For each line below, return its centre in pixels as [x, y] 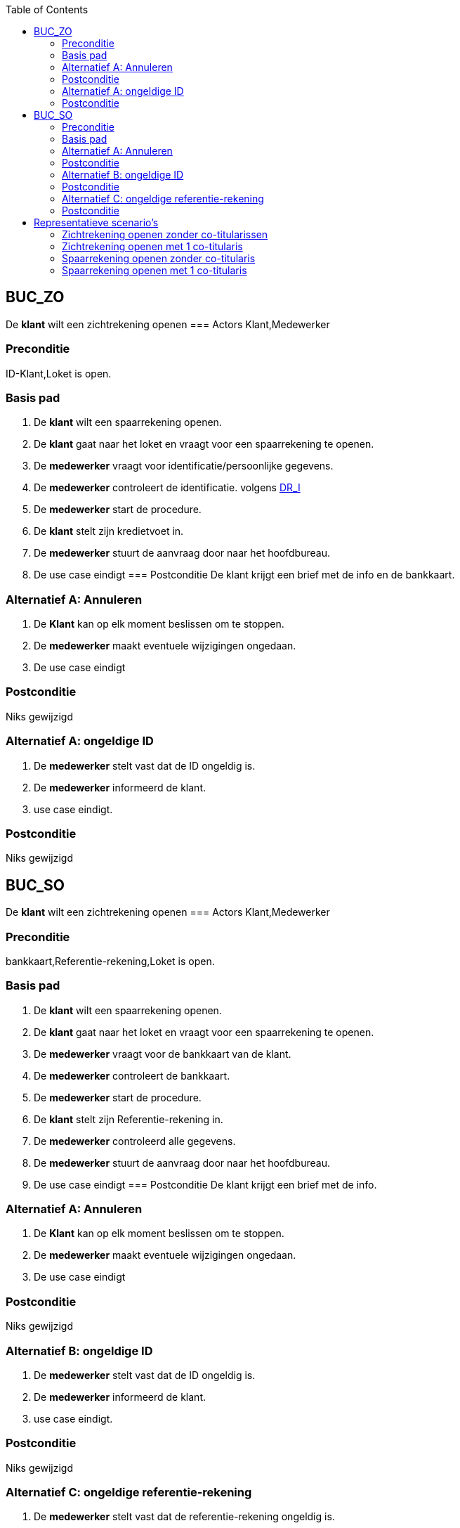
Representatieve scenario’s [96, 222]
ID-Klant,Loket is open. [59, 373]
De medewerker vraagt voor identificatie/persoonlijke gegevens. [184, 466]
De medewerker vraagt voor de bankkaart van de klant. [163, 1054]
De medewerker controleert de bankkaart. [132, 1075]
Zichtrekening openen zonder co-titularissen [165, 234]
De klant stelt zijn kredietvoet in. [109, 531]
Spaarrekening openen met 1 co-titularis [155, 270]
